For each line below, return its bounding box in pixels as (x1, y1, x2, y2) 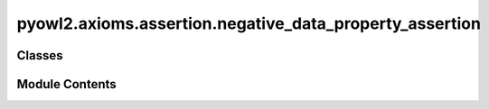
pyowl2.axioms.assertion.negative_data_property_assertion (16, 14, 481, 33)
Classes (16, 48, 63, 63)
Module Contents (16, 77, 117, 92)
